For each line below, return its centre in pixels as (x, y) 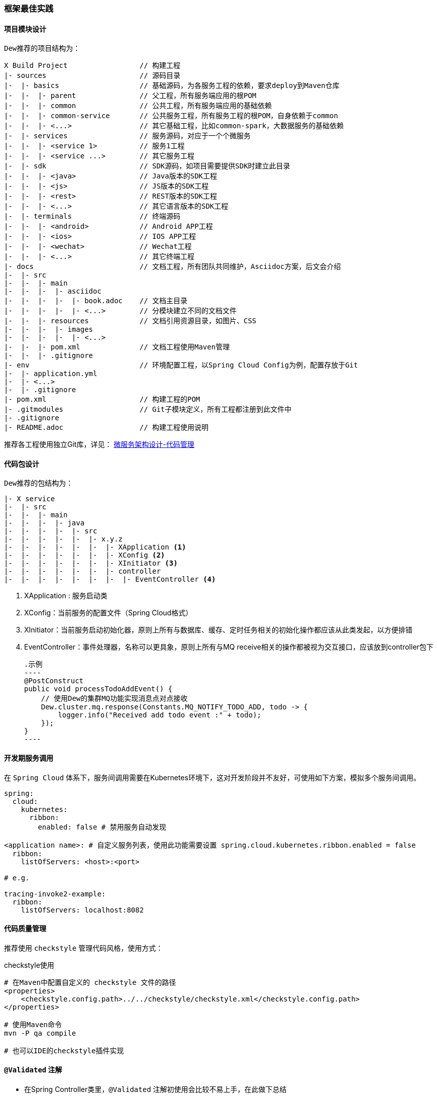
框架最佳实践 (29, 9)
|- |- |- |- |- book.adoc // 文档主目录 (96, 301)
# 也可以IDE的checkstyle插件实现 (64, 1051)
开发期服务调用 (29, 758)
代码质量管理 (25, 929)
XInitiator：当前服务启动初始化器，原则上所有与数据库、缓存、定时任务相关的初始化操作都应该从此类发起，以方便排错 (218, 630)
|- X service (30, 499)
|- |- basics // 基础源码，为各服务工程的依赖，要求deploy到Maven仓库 (172, 86)
